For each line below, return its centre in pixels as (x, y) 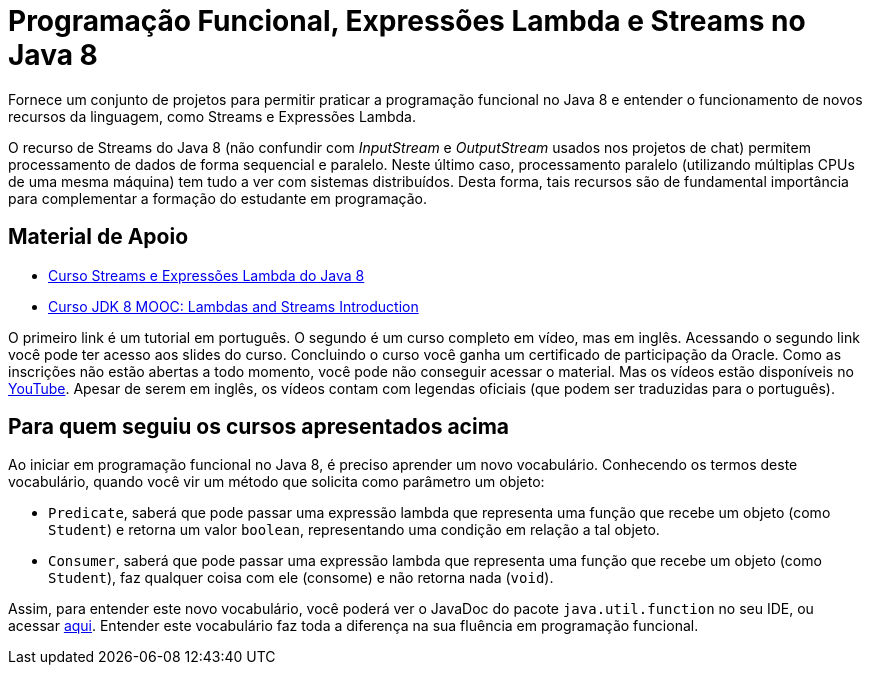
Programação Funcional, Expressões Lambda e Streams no (407, 21)
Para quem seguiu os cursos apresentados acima (258, 427)
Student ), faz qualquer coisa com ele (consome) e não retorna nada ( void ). (301, 578)
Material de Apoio (98, 237)
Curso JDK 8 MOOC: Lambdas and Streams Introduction (233, 306)
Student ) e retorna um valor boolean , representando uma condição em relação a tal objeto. (354, 530)
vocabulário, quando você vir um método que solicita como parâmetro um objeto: (276, 482)
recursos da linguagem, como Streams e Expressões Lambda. (212, 116)
